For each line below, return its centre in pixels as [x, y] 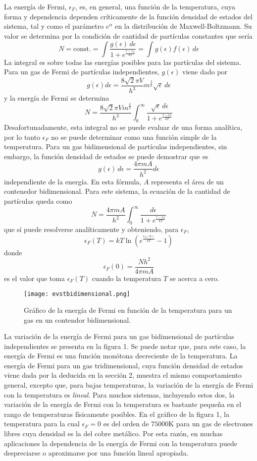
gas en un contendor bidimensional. [77, 319]
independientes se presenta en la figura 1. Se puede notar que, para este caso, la [125, 346]
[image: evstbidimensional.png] [77, 294]
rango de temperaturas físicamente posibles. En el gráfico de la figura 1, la [117, 414]
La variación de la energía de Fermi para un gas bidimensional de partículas [119, 336]
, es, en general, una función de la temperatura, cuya [155, 6]
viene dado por [205, 72]
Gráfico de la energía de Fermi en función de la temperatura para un [128, 310]
